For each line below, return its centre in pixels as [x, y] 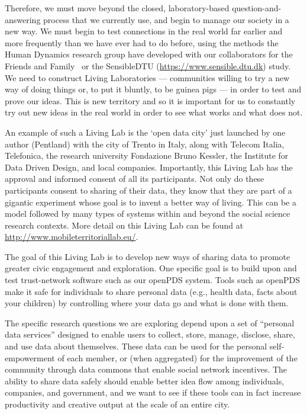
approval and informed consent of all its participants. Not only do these [135, 179]
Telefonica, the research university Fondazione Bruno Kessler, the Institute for [147, 155]
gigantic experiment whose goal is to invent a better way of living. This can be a [151, 202]
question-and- [257, 8]
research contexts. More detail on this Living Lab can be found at [124, 225]
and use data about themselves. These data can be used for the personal [136, 346]
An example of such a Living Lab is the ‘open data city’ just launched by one [145, 132]
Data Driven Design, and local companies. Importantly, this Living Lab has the [149, 167]
